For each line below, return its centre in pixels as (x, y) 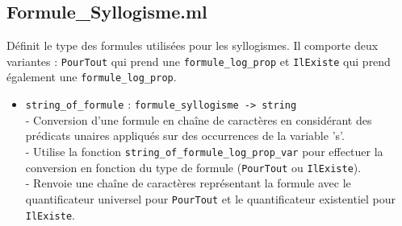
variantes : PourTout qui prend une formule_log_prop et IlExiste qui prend (199, 61)
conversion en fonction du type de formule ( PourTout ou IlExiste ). (193, 167)
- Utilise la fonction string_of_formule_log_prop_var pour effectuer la (204, 151)
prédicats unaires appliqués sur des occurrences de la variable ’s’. (185, 136)
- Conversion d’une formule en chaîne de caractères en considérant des (199, 119)
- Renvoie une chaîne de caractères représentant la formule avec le (188, 183)
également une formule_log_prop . (92, 77)
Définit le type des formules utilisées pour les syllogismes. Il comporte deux (193, 45)
